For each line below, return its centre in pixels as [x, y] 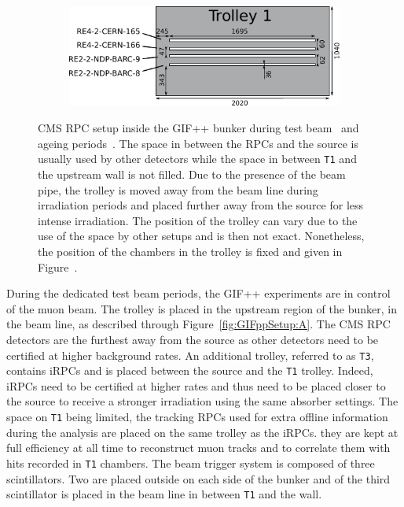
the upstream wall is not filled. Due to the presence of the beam [192, 174]
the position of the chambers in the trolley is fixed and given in [190, 251]
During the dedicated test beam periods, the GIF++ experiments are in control [198, 293]
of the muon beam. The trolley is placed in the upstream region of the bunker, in [202, 308]
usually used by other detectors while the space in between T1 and [197, 159]
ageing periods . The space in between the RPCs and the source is [198, 143]
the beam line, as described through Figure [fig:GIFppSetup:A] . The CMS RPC [198, 324]
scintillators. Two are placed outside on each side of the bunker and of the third [198, 478]
